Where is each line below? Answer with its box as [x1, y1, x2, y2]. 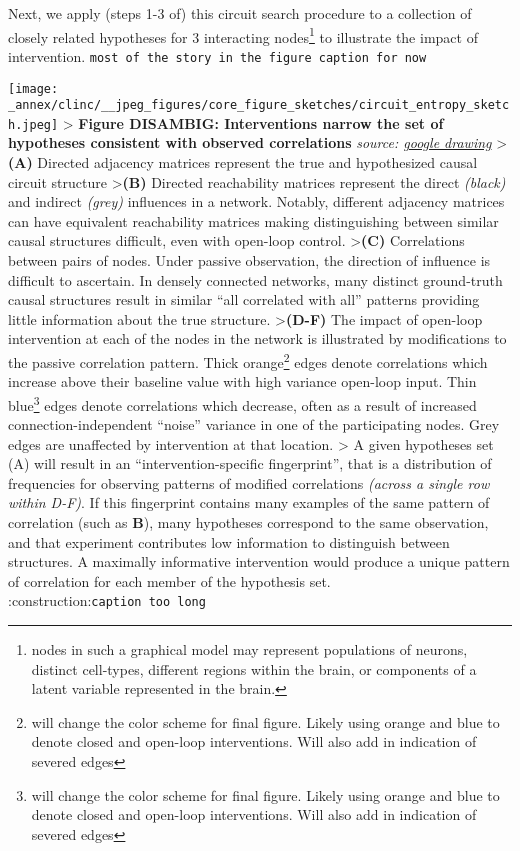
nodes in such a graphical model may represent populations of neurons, [31, 639, 468, 660]
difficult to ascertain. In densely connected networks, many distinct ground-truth [8, 269, 503, 290]
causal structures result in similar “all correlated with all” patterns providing [8, 289, 480, 310]
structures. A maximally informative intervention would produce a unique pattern [8, 551, 510, 572]
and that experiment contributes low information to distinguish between [8, 531, 450, 552]
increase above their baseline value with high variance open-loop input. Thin [8, 371, 477, 392]
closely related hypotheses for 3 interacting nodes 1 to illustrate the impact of [8, 23, 478, 47]
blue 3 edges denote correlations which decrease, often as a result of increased [8, 391, 477, 415]
